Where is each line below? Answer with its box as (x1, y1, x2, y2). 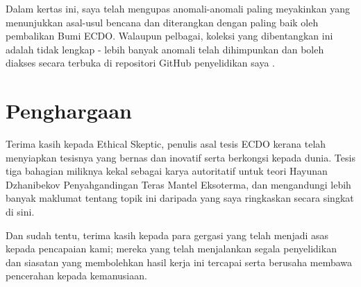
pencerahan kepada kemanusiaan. (6, 268, 147, 283)
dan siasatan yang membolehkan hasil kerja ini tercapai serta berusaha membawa (6, 254, 353, 269)
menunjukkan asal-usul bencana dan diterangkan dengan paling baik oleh (6, 15, 319, 29)
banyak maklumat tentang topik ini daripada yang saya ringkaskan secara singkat (6, 191, 354, 205)
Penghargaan (6, 96, 132, 125)
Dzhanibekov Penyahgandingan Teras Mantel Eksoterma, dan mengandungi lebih (6, 177, 351, 191)
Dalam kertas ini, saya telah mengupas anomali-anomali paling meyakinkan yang (6, 1, 350, 15)
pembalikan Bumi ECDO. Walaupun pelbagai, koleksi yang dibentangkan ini (6, 28, 333, 43)
